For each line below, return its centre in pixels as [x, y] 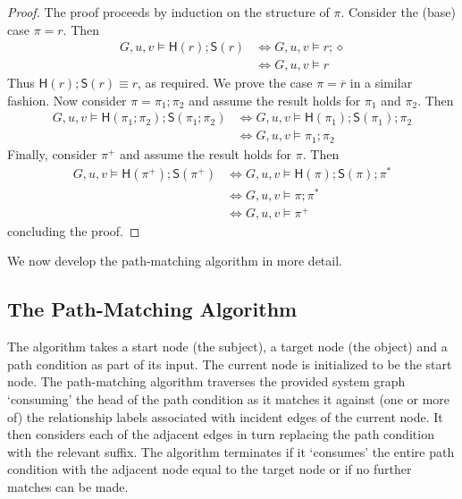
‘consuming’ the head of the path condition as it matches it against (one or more [229, 399]
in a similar [381, 83]
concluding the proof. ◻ [74, 230]
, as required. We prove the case [225, 83]
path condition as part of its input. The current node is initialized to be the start [230, 364]
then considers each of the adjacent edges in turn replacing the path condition [221, 434]
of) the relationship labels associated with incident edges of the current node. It [225, 416]
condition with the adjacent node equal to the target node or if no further [210, 469]
